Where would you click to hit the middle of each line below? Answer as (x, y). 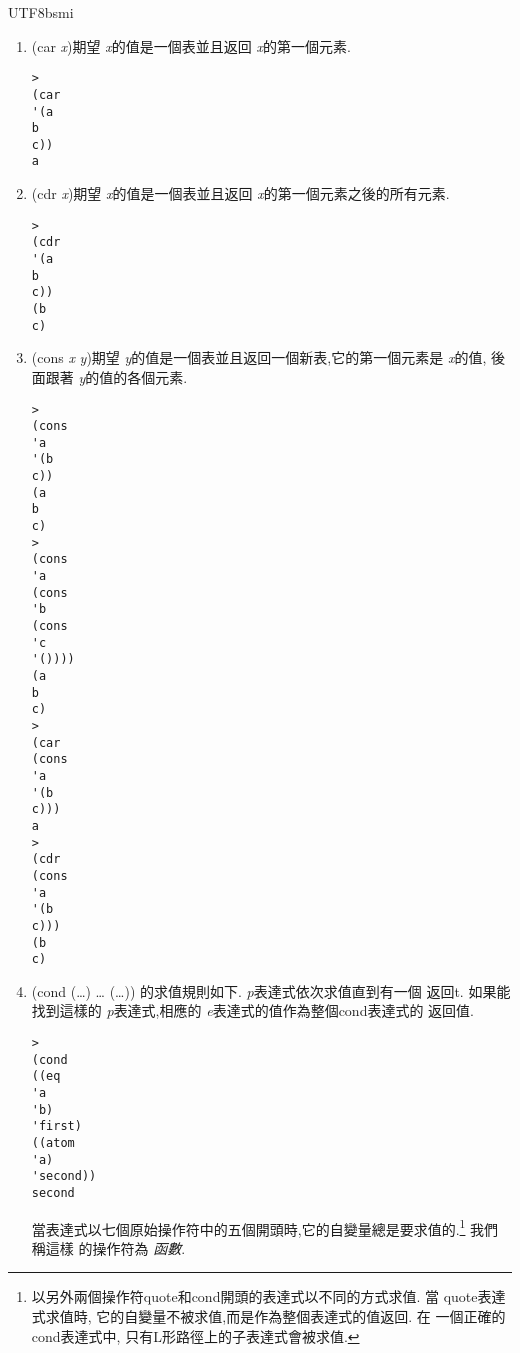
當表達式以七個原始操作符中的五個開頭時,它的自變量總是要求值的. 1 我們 (265, 1227)
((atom (53, 1142)
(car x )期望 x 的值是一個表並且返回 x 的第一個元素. (191, 45)
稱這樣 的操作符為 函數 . (108, 1247)
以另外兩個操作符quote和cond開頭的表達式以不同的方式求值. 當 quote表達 (268, 1296)
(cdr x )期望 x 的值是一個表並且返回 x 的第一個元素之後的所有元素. (240, 193)
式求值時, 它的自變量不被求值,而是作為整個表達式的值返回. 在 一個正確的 (268, 1316)
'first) (56, 1126)
